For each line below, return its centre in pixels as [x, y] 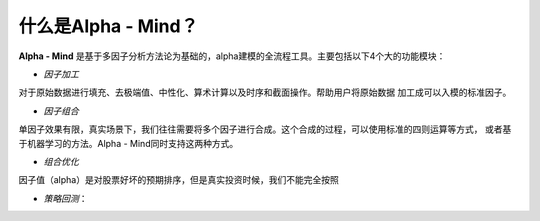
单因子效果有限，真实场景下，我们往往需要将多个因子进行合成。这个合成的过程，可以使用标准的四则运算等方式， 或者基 [265, 129]
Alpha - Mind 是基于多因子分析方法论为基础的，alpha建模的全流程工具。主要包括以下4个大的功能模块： [232, 56]
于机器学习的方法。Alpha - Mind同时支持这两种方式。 [128, 143]
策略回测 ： [65, 198]
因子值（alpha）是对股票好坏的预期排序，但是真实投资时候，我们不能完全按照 [178, 180]
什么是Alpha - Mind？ [108, 26]
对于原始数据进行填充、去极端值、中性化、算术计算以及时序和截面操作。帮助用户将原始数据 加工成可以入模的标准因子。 [265, 92]
